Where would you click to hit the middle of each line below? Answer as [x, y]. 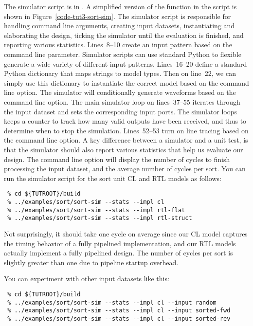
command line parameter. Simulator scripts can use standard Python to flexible [123, 54]
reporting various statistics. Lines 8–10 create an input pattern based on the [118, 45]
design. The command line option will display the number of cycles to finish [117, 159]
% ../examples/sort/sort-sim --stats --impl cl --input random [112, 302]
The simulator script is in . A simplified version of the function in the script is [120, 6]
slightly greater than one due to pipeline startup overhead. [91, 262]
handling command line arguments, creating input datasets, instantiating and [119, 26]
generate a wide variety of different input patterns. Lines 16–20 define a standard [126, 63]
